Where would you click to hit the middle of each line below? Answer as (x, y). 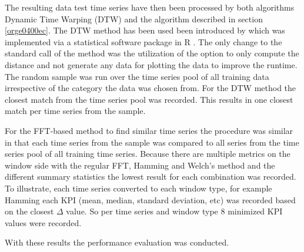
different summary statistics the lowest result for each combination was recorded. (151, 177)
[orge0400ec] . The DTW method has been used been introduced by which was (145, 30)
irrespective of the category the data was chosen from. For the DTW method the (151, 88)
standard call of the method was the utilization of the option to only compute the (152, 53)
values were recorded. (43, 222)
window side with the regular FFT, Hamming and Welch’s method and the (140, 165)
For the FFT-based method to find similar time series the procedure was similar (149, 130)
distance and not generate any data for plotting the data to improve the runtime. (151, 64)
